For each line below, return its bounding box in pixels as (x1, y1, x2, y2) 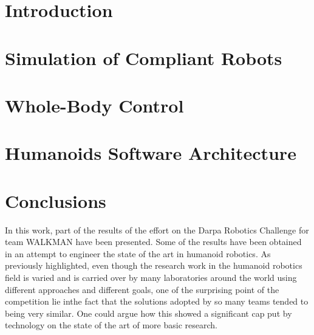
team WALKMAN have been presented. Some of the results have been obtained (5, 235, 302, 248)
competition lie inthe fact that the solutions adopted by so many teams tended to (5, 295, 309, 308)
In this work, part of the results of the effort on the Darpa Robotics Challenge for (5, 223, 309, 236)
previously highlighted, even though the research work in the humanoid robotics (5, 259, 302, 272)
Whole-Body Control (5, 92, 184, 117)
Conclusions (5, 188, 106, 213)
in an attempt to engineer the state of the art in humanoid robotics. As (5, 247, 271, 260)
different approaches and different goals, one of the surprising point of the (5, 283, 279, 295)
